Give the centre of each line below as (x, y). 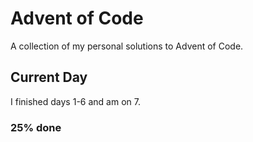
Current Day (49, 77)
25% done (36, 127)
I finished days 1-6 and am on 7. (75, 101)
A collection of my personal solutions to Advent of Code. (127, 46)
